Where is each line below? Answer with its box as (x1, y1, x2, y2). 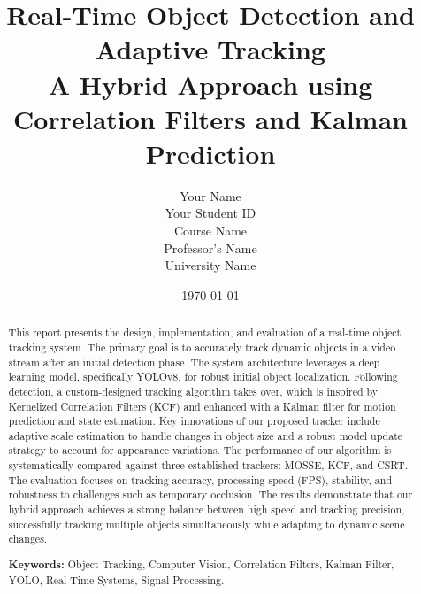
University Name (165, 256, 256, 274)
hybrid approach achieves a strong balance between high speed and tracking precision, (8, 502, 405, 517)
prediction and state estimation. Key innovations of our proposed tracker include (8, 413, 380, 428)
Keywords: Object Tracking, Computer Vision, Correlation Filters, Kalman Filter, (8, 556, 394, 572)
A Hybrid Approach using (48, 66, 373, 102)
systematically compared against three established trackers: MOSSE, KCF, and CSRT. (8, 458, 409, 473)
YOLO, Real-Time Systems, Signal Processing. (8, 572, 225, 587)
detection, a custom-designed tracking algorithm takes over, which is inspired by (8, 383, 379, 398)
